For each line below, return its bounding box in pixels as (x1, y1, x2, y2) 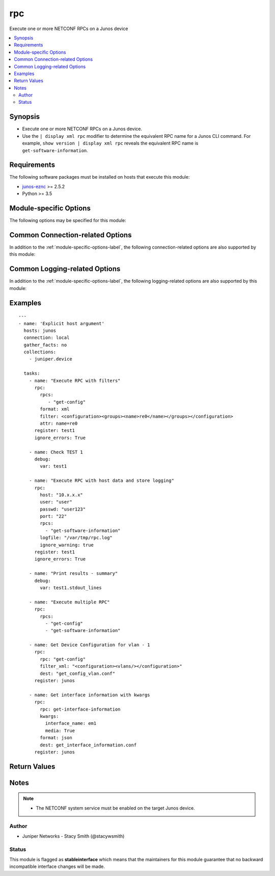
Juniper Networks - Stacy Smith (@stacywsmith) (22, 833, 125, 839)
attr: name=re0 (40, 420, 78, 426)
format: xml (40, 406, 70, 412)
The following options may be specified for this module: (9, 217, 127, 224)
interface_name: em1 (45, 720, 97, 726)
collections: (23, 349, 57, 355)
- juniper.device (29, 356, 72, 362)
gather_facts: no (23, 342, 67, 348)
